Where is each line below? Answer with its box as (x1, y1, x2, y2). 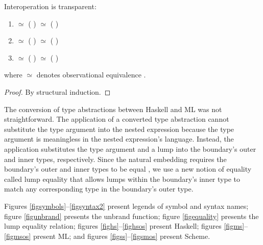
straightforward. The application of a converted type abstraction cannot (4, 114, 229, 124)
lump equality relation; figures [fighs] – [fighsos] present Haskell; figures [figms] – (4, 221, 248, 231)
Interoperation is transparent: (4, 1, 97, 11)
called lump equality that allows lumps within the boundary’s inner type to (4, 173, 240, 184)
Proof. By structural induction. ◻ (4, 86, 111, 97)
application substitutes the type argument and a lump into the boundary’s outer (4, 143, 256, 154)
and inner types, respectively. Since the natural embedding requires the (4, 153, 227, 164)
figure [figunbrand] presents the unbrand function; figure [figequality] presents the (4, 210, 259, 221)
